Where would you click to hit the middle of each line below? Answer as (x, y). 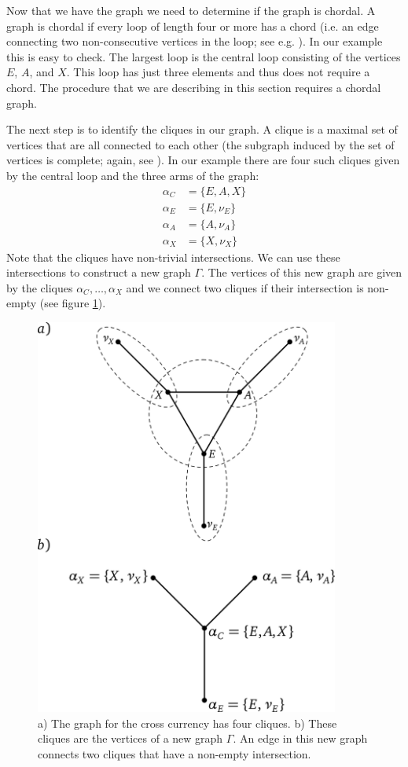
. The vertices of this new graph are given (302, 272)
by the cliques (40, 287)
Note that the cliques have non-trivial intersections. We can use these (173, 257)
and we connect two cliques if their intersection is (245, 287)
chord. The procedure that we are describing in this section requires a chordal (194, 87)
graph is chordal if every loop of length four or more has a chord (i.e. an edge (193, 26)
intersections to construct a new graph (99, 272)
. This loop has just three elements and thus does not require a (218, 72)
